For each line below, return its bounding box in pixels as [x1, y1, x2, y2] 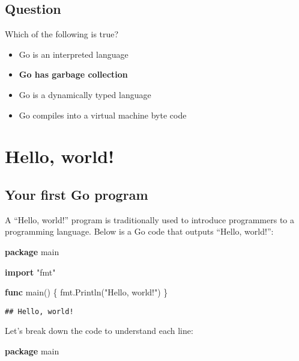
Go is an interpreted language [19, 48, 128, 60]
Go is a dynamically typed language [19, 88, 151, 100]
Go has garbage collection [19, 68, 128, 81]
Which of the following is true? [5, 28, 119, 40]
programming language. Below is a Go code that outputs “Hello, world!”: [5, 225, 274, 238]
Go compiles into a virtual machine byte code [19, 108, 187, 121]
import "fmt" [5, 265, 56, 278]
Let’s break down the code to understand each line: [5, 324, 193, 337]
